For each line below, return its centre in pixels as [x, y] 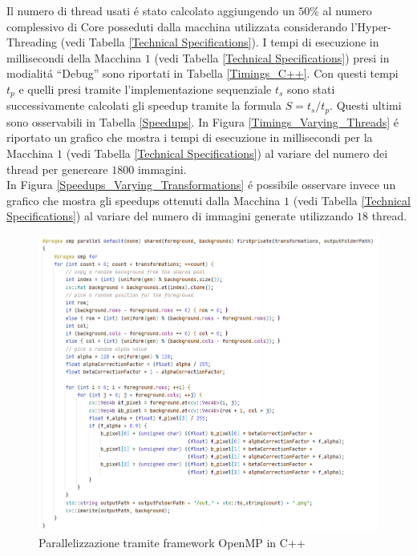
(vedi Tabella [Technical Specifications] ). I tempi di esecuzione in [220, 42]
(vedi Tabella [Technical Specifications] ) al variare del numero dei [227, 153]
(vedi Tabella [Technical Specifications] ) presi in [272, 57]
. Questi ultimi [366, 105]
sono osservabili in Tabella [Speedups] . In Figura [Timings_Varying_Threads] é [202, 121]
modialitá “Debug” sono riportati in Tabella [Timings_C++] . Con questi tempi [202, 73]
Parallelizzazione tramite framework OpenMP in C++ [172, 542]
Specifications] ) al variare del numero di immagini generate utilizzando [180, 216]
